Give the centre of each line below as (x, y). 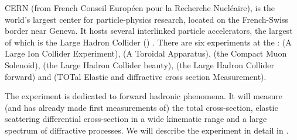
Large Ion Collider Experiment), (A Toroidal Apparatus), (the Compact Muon (146, 53)
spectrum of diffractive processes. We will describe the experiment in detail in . (147, 130)
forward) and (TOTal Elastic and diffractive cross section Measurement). (136, 76)
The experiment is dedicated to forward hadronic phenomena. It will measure (144, 96)
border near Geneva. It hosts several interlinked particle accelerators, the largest (149, 31)
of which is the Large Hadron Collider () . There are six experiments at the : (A (148, 42)
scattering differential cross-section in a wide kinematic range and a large (136, 119)
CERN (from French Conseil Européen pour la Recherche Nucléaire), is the (140, 8)
